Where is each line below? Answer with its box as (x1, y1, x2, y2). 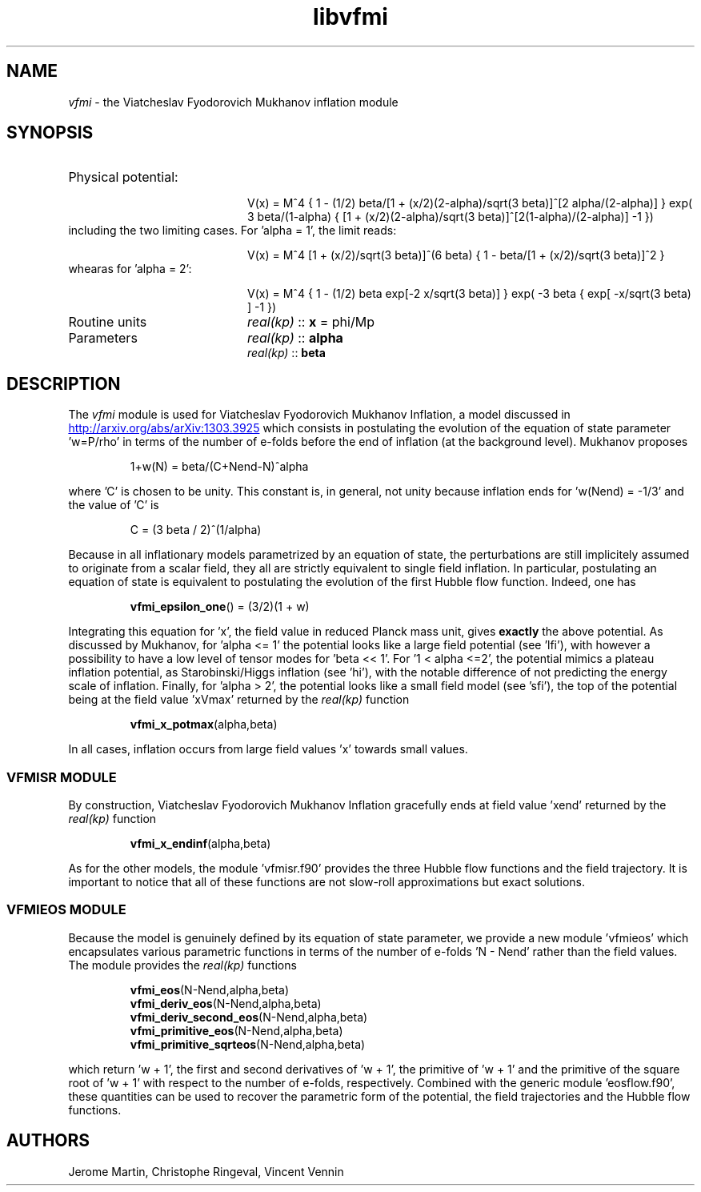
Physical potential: (68, 169, 178, 186)
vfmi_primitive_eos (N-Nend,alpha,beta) (130, 1023, 343, 1037)
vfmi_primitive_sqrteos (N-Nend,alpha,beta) (130, 1037, 366, 1051)
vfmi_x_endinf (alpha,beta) (130, 837, 271, 851)
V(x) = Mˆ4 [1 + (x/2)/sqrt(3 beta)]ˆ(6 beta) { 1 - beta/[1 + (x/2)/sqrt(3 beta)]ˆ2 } (247, 248, 665, 263)
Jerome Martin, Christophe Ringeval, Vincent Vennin (68, 1164, 344, 1178)
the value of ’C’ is (68, 498, 159, 512)
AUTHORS (6, 1130, 90, 1151)
